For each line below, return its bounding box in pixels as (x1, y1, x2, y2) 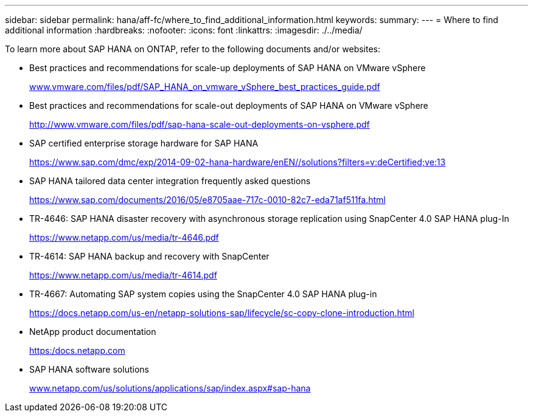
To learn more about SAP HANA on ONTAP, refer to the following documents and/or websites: (5, 44, 381, 54)
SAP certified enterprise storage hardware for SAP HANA (29, 138, 259, 148)
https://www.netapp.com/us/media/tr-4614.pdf (29, 270, 217, 280)
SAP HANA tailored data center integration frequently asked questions (29, 176, 311, 186)
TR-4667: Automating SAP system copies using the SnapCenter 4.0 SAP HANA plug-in (29, 289, 377, 299)
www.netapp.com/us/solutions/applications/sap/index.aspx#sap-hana (29, 383, 311, 393)
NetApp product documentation (29, 326, 156, 337)
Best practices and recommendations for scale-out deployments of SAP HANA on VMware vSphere (29, 100, 428, 111)
